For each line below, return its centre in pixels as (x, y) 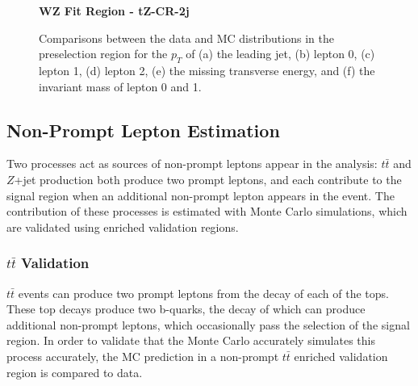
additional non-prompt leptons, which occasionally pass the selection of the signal (208, 324)
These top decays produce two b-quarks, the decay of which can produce (186, 309)
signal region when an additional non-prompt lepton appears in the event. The (201, 195)
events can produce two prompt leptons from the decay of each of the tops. (203, 293)
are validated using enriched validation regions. (123, 227)
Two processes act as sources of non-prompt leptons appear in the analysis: (192, 164)
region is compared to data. (75, 372)
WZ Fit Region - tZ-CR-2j (114, 10)
